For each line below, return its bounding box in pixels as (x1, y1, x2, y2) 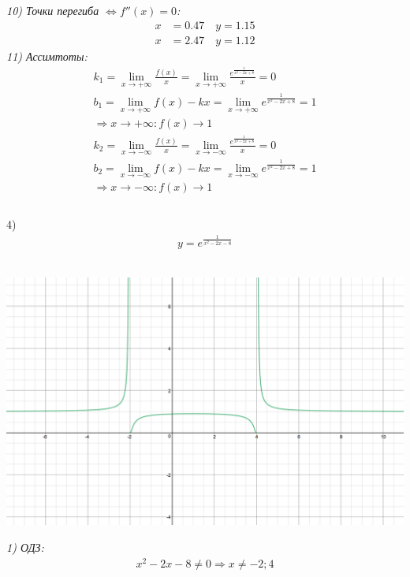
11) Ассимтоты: (6, 47, 88, 64)
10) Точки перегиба (6, 2, 99, 18)
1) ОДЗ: (6, 538, 44, 555)
